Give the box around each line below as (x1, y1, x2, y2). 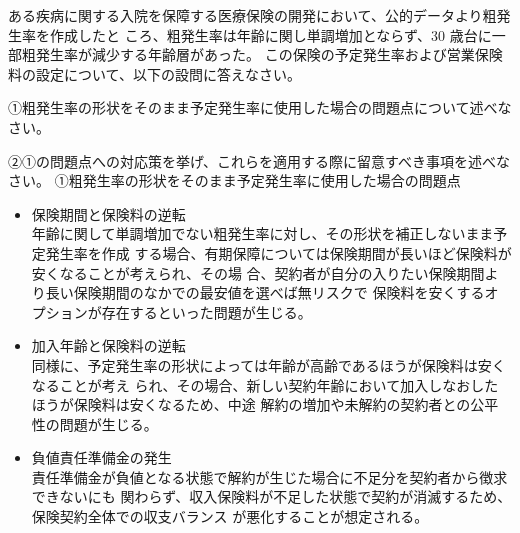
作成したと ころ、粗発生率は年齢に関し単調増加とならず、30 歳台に (49, 24, 492, 45)
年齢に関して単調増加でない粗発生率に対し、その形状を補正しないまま (31, 223, 494, 244)
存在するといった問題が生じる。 (101, 301, 312, 322)
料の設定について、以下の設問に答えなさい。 (8, 63, 301, 84)
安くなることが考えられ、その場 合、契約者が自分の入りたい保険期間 (31, 262, 485, 283)
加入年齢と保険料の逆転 (31, 335, 186, 356)
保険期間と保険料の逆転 (31, 203, 186, 224)
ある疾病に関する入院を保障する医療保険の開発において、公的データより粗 (8, 5, 497, 25)
